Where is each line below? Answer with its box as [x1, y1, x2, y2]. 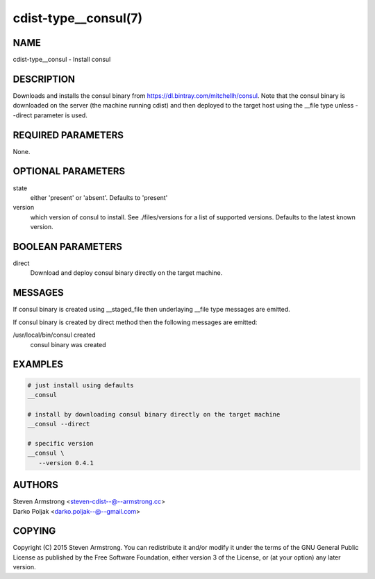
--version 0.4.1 [38, 459, 94, 467]
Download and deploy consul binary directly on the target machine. [30, 269, 223, 277]
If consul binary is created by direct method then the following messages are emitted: [12, 318, 258, 326]
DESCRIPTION [12, 73, 76, 85]
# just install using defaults [27, 381, 135, 389]
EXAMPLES [12, 358, 64, 371]
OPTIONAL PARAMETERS [12, 165, 126, 177]
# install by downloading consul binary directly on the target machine [27, 410, 281, 418]
